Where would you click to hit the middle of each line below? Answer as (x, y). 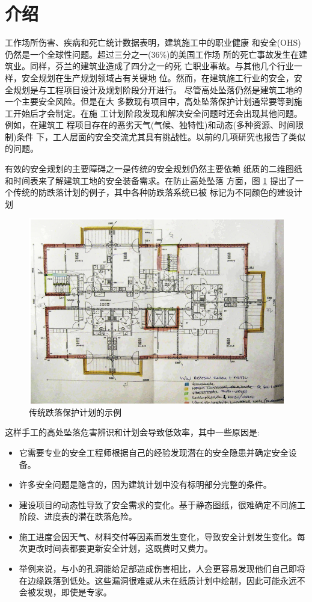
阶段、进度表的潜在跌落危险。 (78, 516)
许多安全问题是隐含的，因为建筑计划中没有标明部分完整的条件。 (145, 484)
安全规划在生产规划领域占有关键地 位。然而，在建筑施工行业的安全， (158, 77)
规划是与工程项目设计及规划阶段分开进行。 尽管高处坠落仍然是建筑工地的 (158, 89)
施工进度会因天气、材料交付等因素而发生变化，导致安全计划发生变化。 (158, 536)
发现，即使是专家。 (74, 592)
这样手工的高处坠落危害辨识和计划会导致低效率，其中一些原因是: (132, 432)
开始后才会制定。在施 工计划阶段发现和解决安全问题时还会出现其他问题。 (158, 113)
